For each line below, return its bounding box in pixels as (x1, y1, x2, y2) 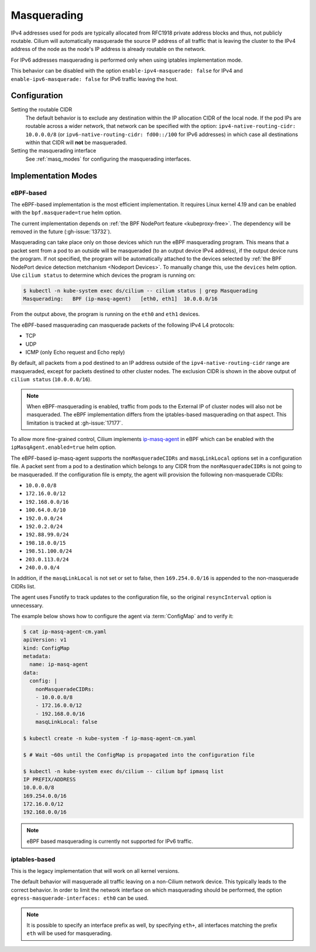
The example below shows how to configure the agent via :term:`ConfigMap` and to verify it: (11, 612, 234, 619)
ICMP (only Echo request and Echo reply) (25, 348, 125, 355)
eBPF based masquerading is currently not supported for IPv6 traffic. (26, 838, 193, 845)
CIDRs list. (11, 582, 36, 590)
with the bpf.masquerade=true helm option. (11, 209, 122, 216)
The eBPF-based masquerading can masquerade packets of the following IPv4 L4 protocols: (11, 321, 235, 328)
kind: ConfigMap (23, 645, 70, 651)
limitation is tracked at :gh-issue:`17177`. (26, 419, 123, 426)
